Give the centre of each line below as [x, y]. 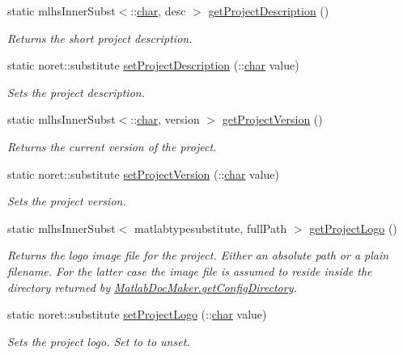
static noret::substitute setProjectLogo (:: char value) [137, 314]
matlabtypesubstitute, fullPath [210, 228]
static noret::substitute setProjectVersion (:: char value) [144, 173]
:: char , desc [158, 11]
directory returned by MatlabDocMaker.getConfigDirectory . [152, 287]
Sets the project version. [67, 201]
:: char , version [165, 119]
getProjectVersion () [272, 119]
